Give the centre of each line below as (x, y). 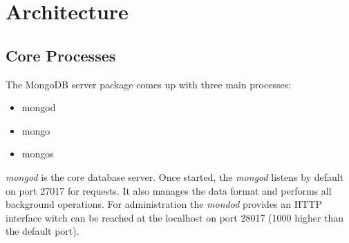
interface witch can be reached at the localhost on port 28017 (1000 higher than (175, 217)
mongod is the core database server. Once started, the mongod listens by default (175, 176)
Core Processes (61, 55)
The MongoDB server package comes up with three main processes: (149, 84)
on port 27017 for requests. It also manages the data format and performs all (169, 190)
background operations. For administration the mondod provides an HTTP (164, 204)
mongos (38, 154)
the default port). (43, 231)
